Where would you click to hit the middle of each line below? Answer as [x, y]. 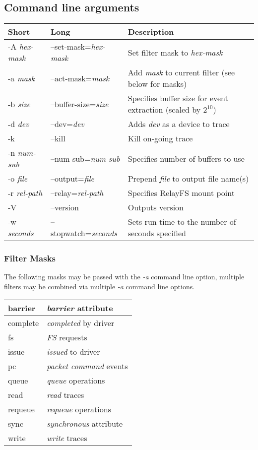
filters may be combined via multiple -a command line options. [99, 287]
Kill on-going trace [160, 138]
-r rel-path [25, 193]
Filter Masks [30, 258]
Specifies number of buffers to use [186, 158]
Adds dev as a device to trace [179, 124]
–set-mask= [71, 47]
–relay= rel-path [77, 193]
